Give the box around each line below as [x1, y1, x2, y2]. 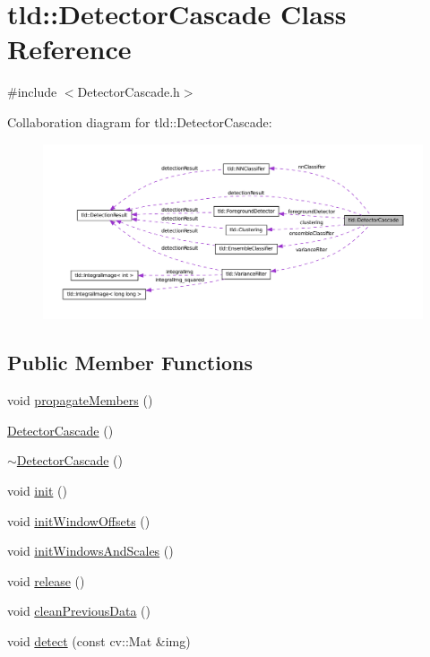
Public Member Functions [7, 349, 253, 376]
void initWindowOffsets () [7, 511, 150, 530]
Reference [7, 30, 132, 67]
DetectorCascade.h [77, 82, 180, 101]
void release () [7, 571, 85, 590]
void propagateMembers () [7, 391, 153, 410]
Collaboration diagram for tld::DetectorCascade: [7, 112, 272, 131]
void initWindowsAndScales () [7, 541, 174, 560]
